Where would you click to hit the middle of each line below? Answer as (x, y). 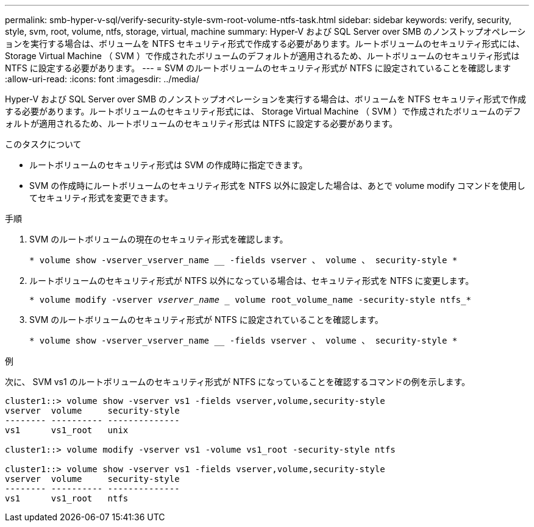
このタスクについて (43, 144)
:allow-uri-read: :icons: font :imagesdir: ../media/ (102, 79)
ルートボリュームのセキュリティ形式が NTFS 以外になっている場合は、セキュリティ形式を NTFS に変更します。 (252, 281)
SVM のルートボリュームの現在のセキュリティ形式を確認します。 (159, 239)
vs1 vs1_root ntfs (67, 498)
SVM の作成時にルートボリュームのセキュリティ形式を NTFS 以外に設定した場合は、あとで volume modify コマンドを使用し (277, 186)
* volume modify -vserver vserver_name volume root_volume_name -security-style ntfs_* (250, 300)
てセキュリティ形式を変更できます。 (101, 198)
